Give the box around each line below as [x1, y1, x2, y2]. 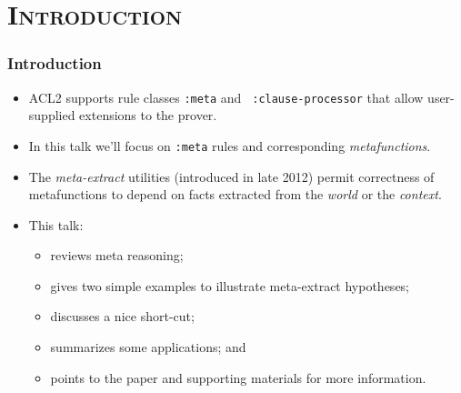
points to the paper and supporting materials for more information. [50, 368, 426, 387]
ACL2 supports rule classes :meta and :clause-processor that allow [28, 87, 424, 106]
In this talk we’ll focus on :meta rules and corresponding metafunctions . [28, 136, 431, 155]
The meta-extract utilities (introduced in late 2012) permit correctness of [28, 166, 435, 186]
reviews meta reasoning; [50, 246, 184, 265]
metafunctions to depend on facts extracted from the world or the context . [28, 185, 442, 204]
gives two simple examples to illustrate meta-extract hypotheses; [50, 276, 410, 295]
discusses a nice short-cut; [50, 307, 195, 326]
